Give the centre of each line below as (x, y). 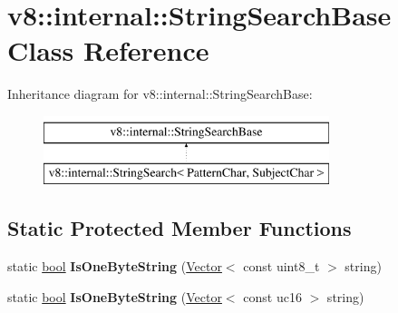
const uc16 (272, 296)
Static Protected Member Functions (180, 228)
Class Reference (108, 50)
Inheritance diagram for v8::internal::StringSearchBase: (160, 94)
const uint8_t (282, 266)
